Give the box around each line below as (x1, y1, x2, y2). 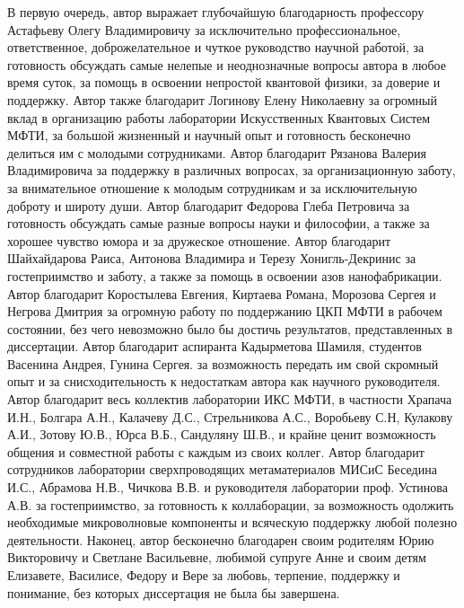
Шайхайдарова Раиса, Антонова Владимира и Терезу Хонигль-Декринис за (7, 249, 416, 268)
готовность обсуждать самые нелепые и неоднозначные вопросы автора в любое (7, 55, 446, 74)
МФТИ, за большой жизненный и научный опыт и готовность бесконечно (7, 126, 411, 145)
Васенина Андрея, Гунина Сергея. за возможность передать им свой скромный (7, 354, 439, 373)
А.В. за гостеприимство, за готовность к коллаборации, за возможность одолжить (7, 495, 454, 514)
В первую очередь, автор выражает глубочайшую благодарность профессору (7, 3, 425, 21)
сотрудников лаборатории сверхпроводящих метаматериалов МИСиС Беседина (7, 460, 437, 479)
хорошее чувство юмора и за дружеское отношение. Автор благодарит (7, 231, 391, 250)
